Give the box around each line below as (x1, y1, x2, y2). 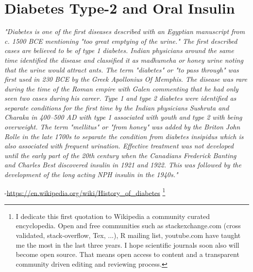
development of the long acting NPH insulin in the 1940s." (4, 169, 178, 180)
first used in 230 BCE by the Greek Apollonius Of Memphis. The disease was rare (4, 74, 247, 84)
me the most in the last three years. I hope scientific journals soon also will (16, 239, 239, 250)
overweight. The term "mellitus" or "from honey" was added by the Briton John (4, 122, 240, 132)
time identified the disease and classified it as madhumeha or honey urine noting (4, 54, 244, 65)
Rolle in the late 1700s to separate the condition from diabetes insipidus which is (4, 131, 244, 141)
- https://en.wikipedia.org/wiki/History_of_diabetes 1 (4, 186, 166, 198)
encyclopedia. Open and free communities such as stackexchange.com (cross (16, 220, 241, 231)
